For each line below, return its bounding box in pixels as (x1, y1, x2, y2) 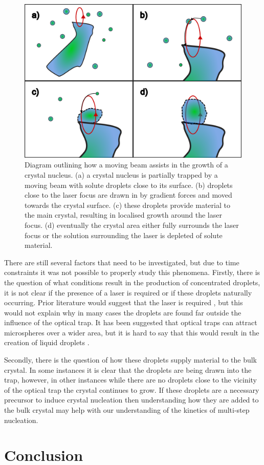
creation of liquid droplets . (4, 337, 90, 348)
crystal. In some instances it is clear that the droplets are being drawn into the (4, 364, 252, 375)
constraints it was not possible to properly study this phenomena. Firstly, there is (4, 267, 260, 278)
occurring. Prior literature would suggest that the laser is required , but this (4, 297, 243, 308)
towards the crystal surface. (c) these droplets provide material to (25, 199, 230, 210)
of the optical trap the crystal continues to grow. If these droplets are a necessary (4, 384, 259, 395)
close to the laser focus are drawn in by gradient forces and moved (25, 189, 232, 200)
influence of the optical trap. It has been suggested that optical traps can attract (4, 317, 257, 328)
